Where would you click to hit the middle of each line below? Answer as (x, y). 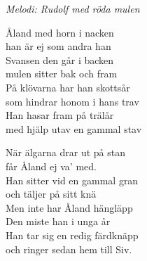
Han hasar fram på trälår (60, 115)
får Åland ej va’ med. (51, 166)
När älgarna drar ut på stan (65, 152)
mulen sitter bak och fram (62, 74)
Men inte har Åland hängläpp (69, 207)
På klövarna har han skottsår (68, 87)
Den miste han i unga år (58, 221)
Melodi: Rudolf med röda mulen (73, 8)
